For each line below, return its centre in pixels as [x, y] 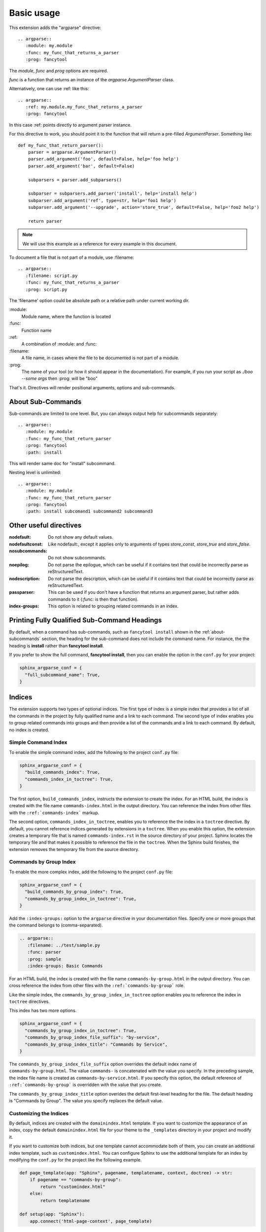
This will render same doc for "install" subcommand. [62, 463]
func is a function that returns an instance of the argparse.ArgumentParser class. [92, 79]
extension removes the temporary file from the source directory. [74, 849]
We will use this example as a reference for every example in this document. [100, 243]
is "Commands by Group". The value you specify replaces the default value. [86, 1100]
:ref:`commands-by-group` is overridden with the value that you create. [85, 1085]
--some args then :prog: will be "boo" [60, 378]
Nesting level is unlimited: [35, 473]
